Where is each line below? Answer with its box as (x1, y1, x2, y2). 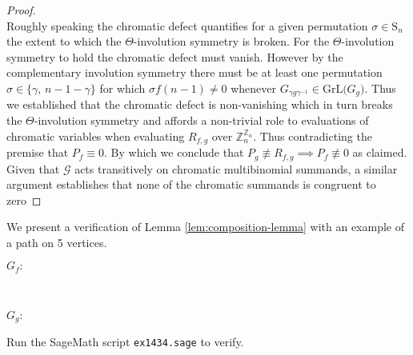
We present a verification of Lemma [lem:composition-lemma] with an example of (6, 218, 405, 235)
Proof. (6, 2, 36, 18)
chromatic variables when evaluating (6, 127, 185, 144)
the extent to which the (6, 33, 122, 50)
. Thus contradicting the (253, 127, 372, 144)
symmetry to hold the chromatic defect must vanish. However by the (6, 48, 343, 65)
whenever (231, 79, 277, 96)
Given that (6, 160, 60, 177)
